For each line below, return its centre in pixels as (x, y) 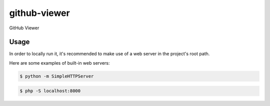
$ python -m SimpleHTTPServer (57, 76)
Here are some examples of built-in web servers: (59, 63)
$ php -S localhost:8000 (50, 91)
